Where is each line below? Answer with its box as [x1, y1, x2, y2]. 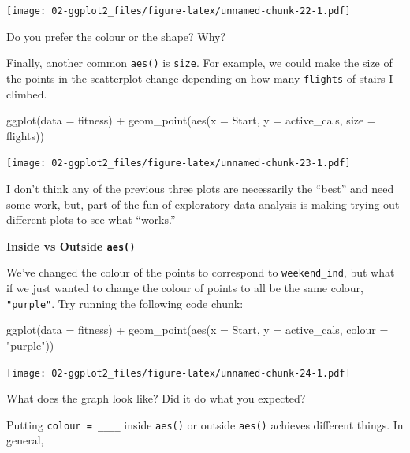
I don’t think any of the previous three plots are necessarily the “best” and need [6, 180, 394, 196]
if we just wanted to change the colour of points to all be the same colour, [6, 280, 363, 296]
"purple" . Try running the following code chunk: [6, 295, 244, 311]
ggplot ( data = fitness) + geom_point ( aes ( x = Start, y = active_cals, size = [6, 112, 376, 128]
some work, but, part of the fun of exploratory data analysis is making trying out [6, 195, 400, 212]
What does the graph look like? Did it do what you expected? [6, 390, 306, 407]
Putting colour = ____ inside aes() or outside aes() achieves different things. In [6, 416, 404, 433]
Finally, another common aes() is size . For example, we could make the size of [6, 54, 393, 71]
